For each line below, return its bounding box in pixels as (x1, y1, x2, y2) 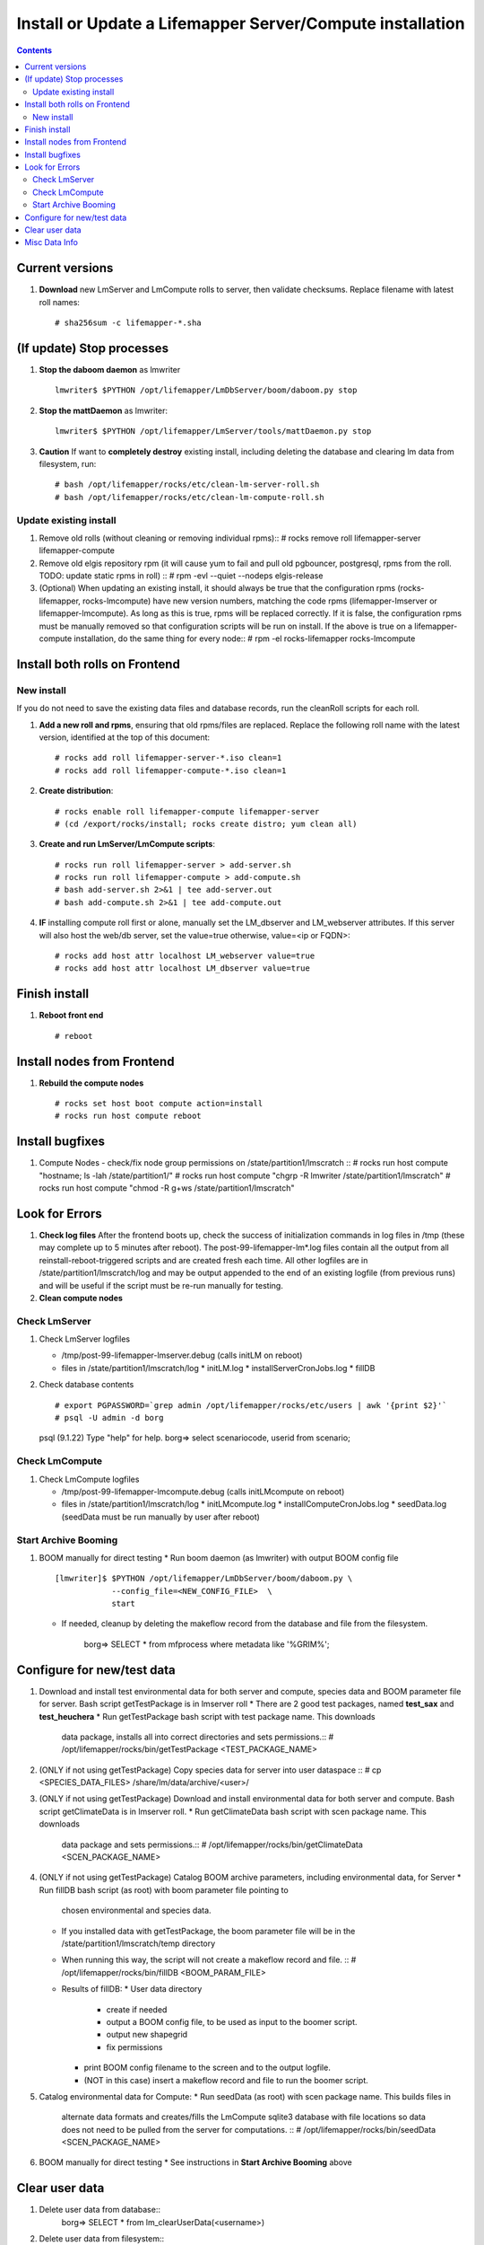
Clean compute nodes (39, 1292, 123, 1303)
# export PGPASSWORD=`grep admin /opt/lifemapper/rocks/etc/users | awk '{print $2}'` (55, 1400, 447, 1410)
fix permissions (106, 2041, 163, 2052)
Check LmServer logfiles (39, 1334, 130, 1344)
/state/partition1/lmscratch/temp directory (61, 1938, 216, 1949)
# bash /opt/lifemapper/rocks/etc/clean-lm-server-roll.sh (55, 480, 320, 489)
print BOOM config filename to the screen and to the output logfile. (83, 2062, 331, 2073)
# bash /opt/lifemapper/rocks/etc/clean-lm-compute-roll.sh (55, 492, 324, 502)
